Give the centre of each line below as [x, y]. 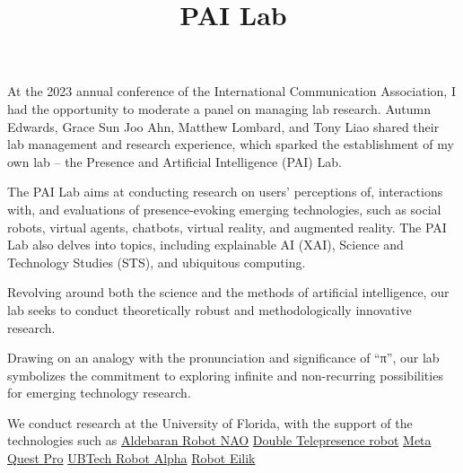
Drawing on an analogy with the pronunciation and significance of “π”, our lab [223, 358]
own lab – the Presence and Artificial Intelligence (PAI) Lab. [175, 161]
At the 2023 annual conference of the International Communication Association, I [231, 91]
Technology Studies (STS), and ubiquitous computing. [157, 262]
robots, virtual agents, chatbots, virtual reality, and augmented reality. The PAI [227, 227]
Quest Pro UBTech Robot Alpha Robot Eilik [131, 458]
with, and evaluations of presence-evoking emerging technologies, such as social [224, 209]
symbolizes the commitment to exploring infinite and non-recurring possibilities [225, 375]
